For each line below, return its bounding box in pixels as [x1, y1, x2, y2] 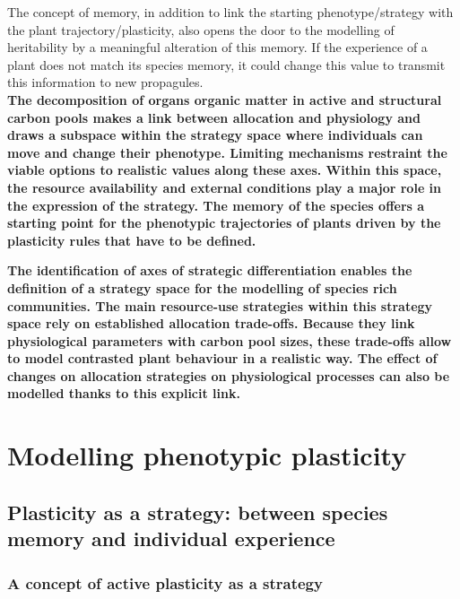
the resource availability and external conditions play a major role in [7, 178, 442, 196]
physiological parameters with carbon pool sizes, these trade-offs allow [7, 331, 452, 350]
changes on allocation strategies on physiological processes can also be [7, 366, 450, 385]
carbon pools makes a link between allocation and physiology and [7, 108, 421, 126]
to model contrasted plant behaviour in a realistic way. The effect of [7, 349, 438, 368]
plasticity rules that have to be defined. [7, 230, 256, 249]
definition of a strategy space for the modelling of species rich [7, 278, 397, 297]
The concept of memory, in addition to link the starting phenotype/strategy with [7, 3, 454, 21]
